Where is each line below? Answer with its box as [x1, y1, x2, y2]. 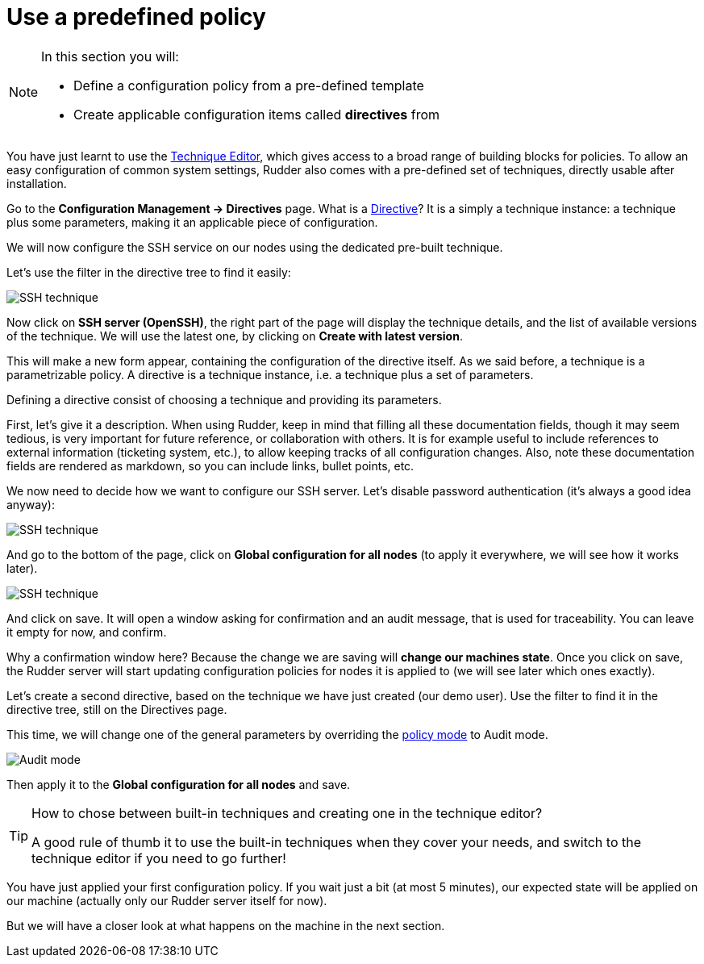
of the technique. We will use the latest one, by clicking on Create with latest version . [6, 328, 463, 343]
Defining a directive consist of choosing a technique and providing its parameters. [6, 392, 442, 407]
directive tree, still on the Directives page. [6, 702, 227, 716]
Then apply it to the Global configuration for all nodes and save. [6, 777, 351, 791]
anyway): [6, 497, 55, 511]
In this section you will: [41, 48, 179, 65]
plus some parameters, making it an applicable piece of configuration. [6, 215, 378, 229]
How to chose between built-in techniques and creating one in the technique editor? [31, 804, 543, 821]
